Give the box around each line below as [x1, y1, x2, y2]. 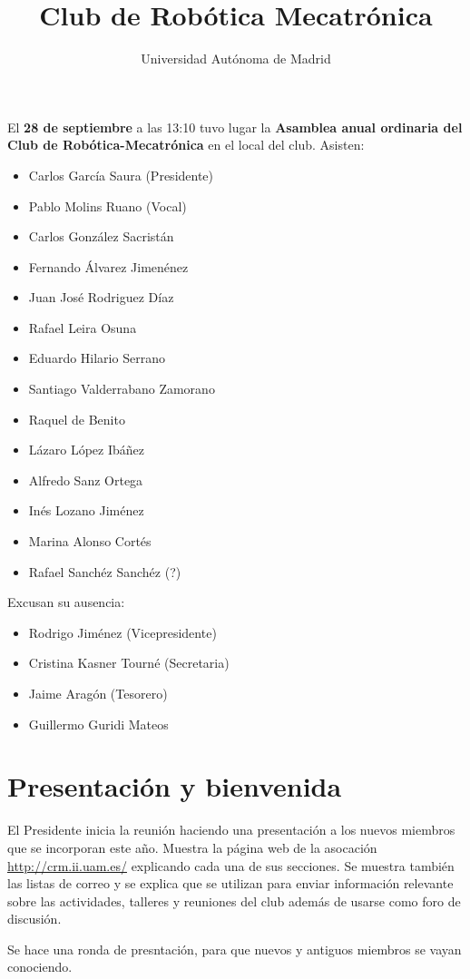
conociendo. [7, 957, 73, 976]
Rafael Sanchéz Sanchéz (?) [28, 562, 181, 581]
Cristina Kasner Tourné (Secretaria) [28, 653, 230, 672]
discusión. [7, 909, 62, 928]
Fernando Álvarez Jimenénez [28, 257, 189, 276]
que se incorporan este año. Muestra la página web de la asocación [7, 837, 377, 857]
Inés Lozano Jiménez [28, 501, 144, 520]
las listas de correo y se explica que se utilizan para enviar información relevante [7, 874, 454, 893]
